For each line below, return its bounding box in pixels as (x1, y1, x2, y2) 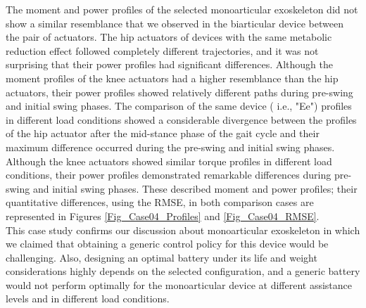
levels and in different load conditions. (6, 291, 170, 306)
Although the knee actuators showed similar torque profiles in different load (6, 153, 332, 168)
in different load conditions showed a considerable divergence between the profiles (6, 112, 357, 127)
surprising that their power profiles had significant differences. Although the (6, 57, 333, 72)
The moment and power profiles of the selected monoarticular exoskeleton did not (6, 2, 358, 16)
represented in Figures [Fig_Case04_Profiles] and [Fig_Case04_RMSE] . (6, 208, 320, 223)
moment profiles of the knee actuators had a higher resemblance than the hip (6, 70, 339, 85)
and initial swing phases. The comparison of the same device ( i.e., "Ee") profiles (6, 98, 352, 113)
